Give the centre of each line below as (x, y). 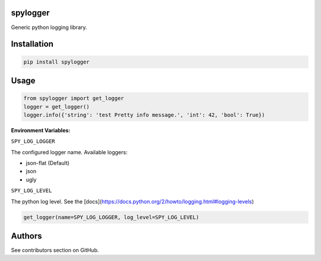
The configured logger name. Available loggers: (69, 152)
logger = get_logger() (56, 106)
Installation (32, 44)
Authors (26, 236)
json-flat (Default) (48, 163)
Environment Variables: (41, 130)
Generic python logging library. (49, 27)
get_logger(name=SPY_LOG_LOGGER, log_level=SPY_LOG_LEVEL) (111, 217)
